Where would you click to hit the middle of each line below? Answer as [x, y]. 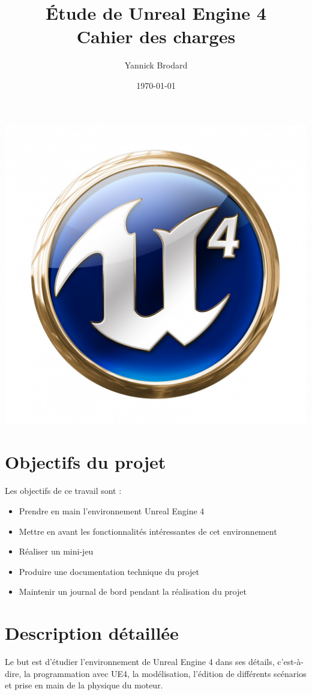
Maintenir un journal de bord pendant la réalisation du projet [133, 591]
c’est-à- [290, 661]
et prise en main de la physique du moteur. [84, 685]
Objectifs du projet [85, 462]
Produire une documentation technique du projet [109, 571]
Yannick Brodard [156, 65]
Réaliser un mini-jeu [56, 551]
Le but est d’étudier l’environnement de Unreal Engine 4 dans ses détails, [140, 661]
